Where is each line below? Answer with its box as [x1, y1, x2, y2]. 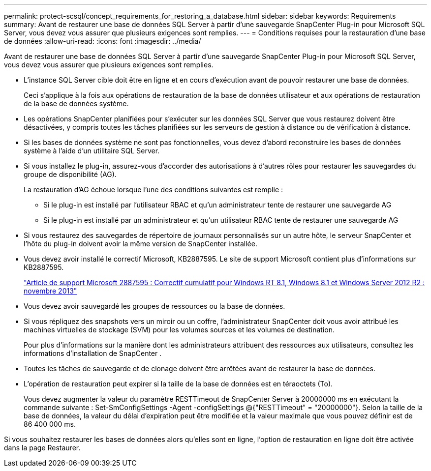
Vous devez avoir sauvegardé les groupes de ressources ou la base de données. [24, 302, 285, 310]
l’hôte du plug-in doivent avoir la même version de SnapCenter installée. [24, 239, 257, 248]
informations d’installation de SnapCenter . [24, 349, 162, 357]
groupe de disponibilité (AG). [24, 170, 117, 178]
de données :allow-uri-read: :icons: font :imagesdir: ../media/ [4, 37, 201, 45]
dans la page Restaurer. [4, 443, 81, 452]
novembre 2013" [24, 287, 77, 295]
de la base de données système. [24, 99, 129, 108]
